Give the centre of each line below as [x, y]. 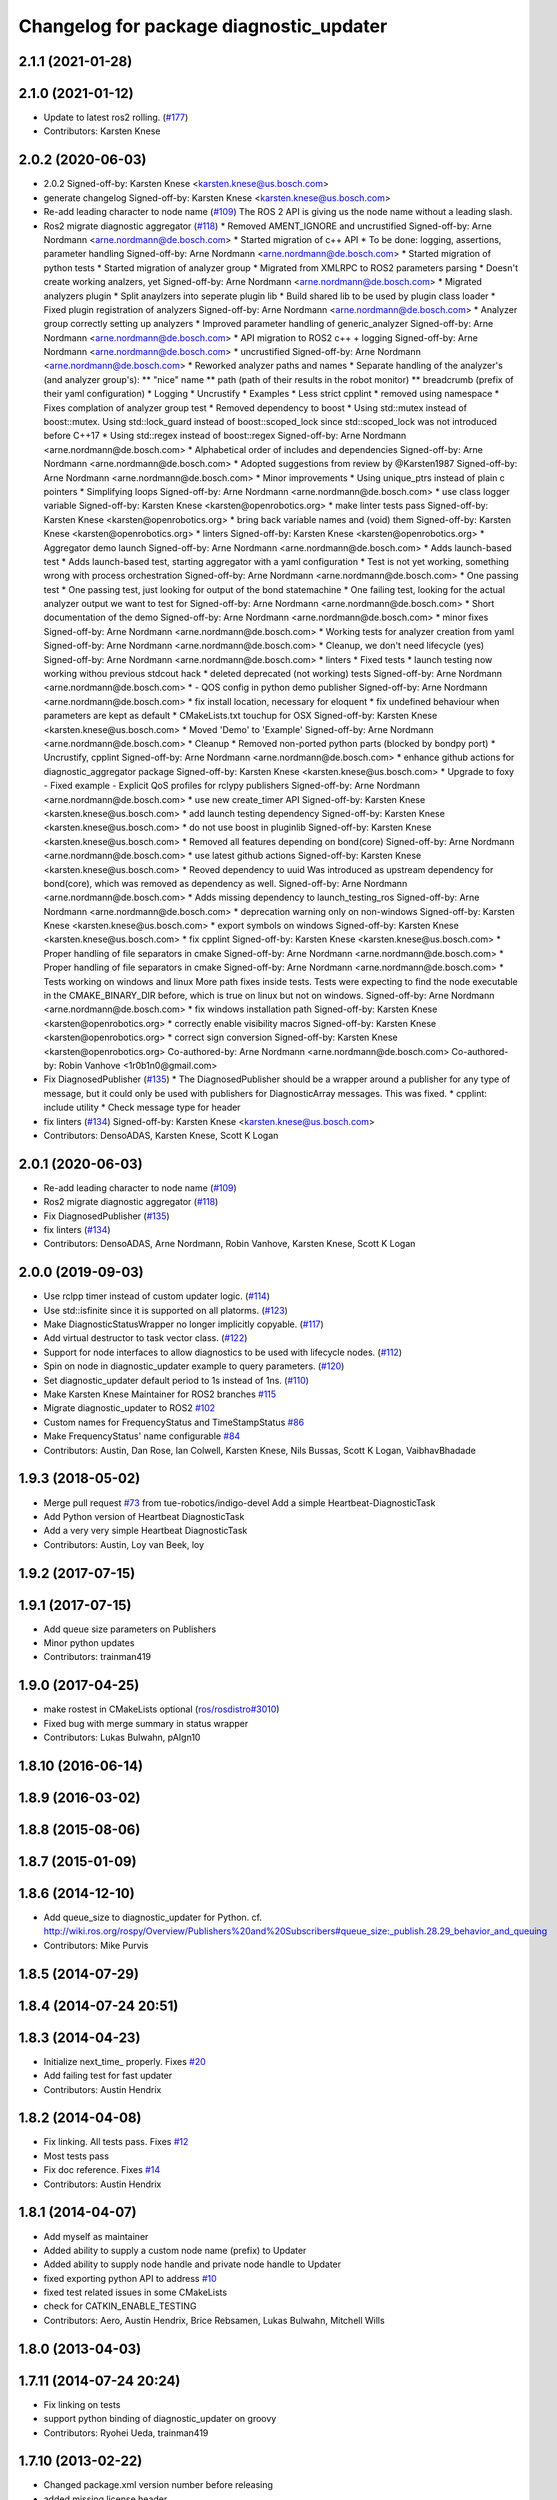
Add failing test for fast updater [108, 2076]
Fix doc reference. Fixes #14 [101, 2170]
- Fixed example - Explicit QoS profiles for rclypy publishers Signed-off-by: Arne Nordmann [231, 786]
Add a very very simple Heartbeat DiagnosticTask [145, 1531]
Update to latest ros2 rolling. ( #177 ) [116, 117]
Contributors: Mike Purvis [96, 1945]
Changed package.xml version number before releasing [158, 2485]
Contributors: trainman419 [97, 1657]
